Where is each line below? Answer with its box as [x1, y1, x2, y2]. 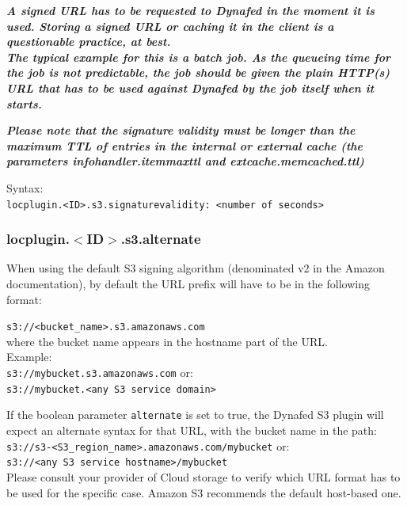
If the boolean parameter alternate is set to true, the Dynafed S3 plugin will [6, 406, 384, 423]
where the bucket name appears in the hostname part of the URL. [6, 333, 328, 349]
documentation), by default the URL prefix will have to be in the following [6, 276, 370, 291]
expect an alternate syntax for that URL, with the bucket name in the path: [6, 422, 377, 438]
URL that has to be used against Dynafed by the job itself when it [6, 79, 375, 96]
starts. [6, 95, 42, 112]
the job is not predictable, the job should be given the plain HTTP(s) [6, 64, 390, 81]
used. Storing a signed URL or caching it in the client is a [6, 17, 334, 34]
